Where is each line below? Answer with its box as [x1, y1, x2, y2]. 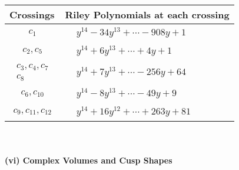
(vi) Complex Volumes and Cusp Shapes [5, 153, 172, 166]
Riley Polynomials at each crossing [65, 8, 230, 21]
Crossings [9, 8, 55, 21]
